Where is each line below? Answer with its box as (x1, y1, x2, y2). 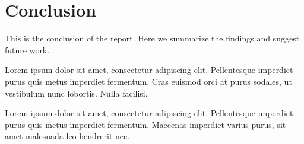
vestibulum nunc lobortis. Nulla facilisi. (5, 87, 148, 99)
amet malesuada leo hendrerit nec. (5, 130, 130, 142)
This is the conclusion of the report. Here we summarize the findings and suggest (5, 32, 300, 44)
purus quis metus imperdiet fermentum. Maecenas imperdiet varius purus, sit (5, 118, 286, 130)
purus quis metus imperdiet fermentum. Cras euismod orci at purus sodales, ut (5, 75, 292, 87)
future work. (5, 43, 50, 56)
